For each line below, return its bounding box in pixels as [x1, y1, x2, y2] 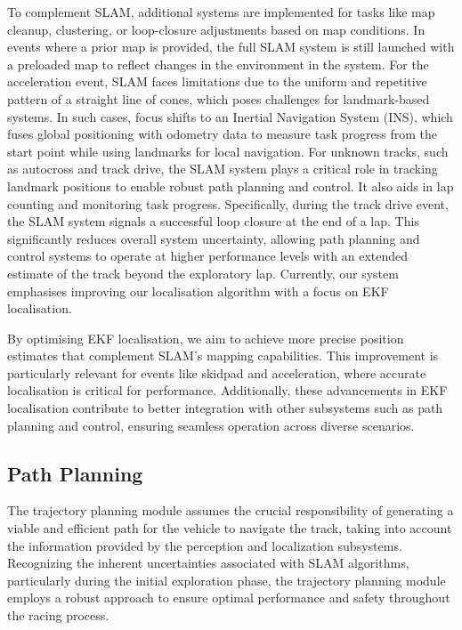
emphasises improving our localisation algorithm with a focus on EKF [7, 281, 389, 300]
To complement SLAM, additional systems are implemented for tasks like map [7, 3, 435, 20]
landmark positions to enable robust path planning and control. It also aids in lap [7, 176, 454, 195]
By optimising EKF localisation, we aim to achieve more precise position [7, 328, 404, 347]
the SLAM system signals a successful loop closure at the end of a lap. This [7, 212, 419, 230]
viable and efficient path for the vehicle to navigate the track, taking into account [7, 519, 452, 537]
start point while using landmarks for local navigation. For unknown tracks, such [7, 141, 449, 160]
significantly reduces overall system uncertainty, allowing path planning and [7, 229, 420, 247]
